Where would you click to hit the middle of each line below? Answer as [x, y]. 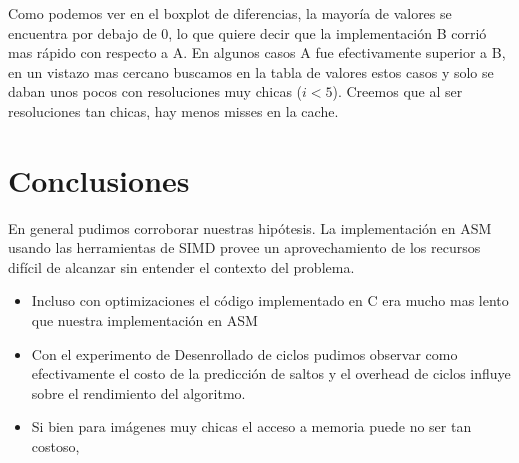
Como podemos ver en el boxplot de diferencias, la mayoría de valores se [230, 13]
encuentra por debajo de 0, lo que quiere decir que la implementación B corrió [247, 32]
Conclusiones [99, 179]
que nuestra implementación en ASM [144, 320]
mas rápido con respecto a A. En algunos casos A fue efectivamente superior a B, [257, 52]
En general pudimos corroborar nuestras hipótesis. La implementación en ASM [250, 227]
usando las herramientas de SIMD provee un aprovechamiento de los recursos [244, 247]
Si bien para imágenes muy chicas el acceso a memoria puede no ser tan [251, 426]
